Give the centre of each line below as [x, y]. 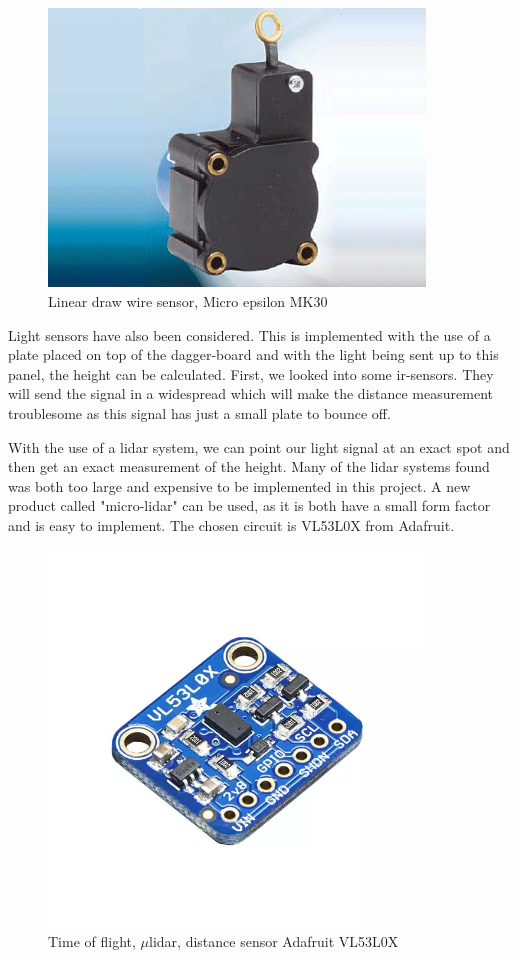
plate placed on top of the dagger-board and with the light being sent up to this [253, 354]
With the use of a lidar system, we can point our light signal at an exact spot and [259, 446]
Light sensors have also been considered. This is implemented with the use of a [249, 334]
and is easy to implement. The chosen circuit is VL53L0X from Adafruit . [231, 524]
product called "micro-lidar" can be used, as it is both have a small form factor [249, 505]
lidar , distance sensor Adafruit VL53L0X [274, 941]
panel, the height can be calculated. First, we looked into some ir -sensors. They [251, 373]
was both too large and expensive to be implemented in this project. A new [239, 485]
